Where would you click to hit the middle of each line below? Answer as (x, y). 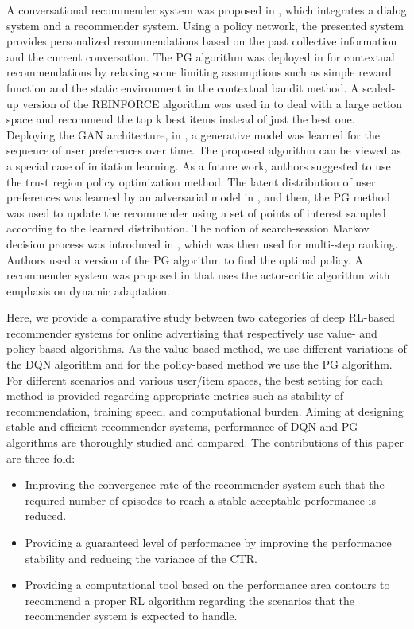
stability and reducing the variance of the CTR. (141, 558)
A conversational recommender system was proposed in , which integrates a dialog (207, 10)
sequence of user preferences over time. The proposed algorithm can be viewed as (204, 150)
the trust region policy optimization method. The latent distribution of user (191, 181)
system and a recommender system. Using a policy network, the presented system (205, 25)
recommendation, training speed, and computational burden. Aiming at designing (205, 410)
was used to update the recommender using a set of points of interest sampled (196, 212)
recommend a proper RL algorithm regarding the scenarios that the (190, 600)
